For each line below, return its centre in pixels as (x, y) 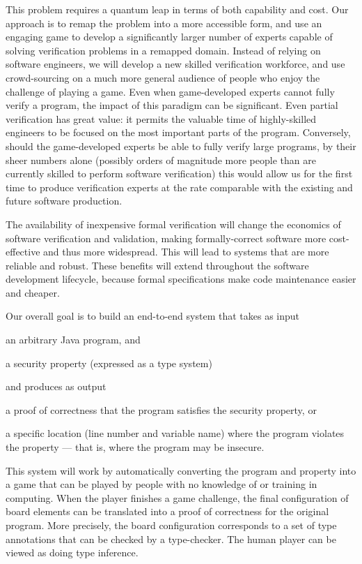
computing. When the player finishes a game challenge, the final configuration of (177, 497)
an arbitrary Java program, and (73, 340)
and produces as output (56, 386)
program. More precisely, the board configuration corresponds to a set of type (171, 525)
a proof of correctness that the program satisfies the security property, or (161, 409)
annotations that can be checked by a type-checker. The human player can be (171, 539)
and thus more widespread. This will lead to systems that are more (186, 252)
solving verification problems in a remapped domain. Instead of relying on (163, 50)
